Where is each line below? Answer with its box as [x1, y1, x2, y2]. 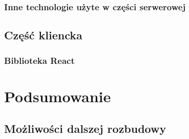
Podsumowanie [4, 85, 111, 106]
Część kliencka [4, 27, 82, 43]
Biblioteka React [4, 54, 75, 66]
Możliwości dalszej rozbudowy [4, 121, 166, 136]
